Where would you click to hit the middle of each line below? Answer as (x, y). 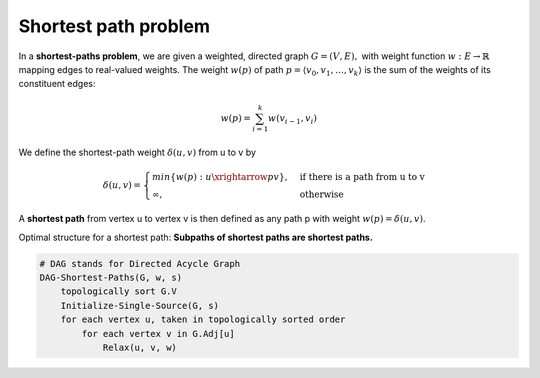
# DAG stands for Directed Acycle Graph (139, 263)
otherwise (321, 194)
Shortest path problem (114, 26)
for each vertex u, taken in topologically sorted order (203, 319)
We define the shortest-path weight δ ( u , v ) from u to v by (137, 152)
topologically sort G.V (118, 291)
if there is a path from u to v (362, 177)
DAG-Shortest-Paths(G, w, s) (111, 277)
